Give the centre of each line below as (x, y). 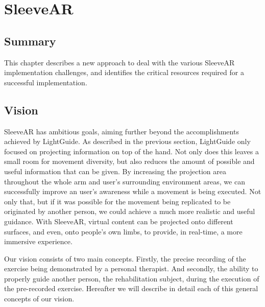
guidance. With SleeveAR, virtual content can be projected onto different (119, 221)
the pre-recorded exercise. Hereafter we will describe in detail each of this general (131, 288)
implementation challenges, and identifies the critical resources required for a (124, 72)
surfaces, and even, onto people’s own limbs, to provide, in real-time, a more (123, 231)
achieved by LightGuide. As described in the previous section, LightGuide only (127, 141)
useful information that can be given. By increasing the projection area (115, 171)
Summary (30, 41)
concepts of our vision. (39, 299)
